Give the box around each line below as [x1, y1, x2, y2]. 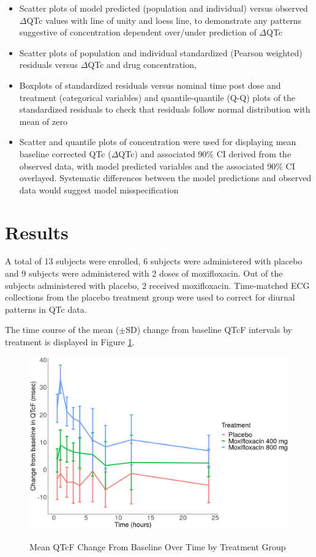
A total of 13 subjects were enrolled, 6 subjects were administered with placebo [5, 255, 303, 267]
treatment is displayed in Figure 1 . [5, 335, 135, 348]
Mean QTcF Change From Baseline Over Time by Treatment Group [29, 540, 286, 553]
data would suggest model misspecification [19, 183, 179, 196]
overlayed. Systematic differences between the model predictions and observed [19, 171, 312, 184]
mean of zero [19, 114, 67, 127]
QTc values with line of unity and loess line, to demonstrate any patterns [26, 13, 301, 26]
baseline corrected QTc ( [19, 147, 111, 160]
